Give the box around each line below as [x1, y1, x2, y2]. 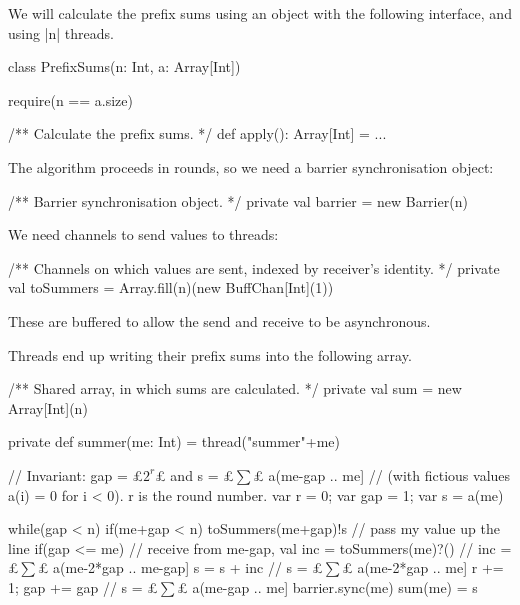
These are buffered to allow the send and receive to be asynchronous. [8, 310, 431, 331]
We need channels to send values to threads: [8, 224, 279, 245]
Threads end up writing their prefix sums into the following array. [8, 344, 412, 365]
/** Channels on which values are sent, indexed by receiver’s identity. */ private [8, 257, 500, 278]
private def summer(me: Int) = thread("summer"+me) [8, 431, 340, 452]
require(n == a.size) [8, 89, 133, 110]
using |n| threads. [8, 22, 114, 43]
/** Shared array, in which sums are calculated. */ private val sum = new [8, 378, 462, 399]
